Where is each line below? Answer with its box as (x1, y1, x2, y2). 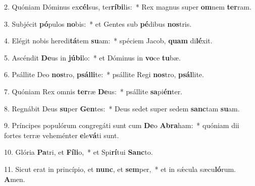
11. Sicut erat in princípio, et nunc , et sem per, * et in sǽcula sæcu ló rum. (4, 163, 236, 174)
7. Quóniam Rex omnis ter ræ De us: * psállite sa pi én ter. (4, 86, 183, 96)
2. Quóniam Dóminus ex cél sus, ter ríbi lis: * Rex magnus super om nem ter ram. (4, 2, 251, 12)
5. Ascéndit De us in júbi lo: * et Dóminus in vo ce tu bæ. (4, 52, 181, 63)
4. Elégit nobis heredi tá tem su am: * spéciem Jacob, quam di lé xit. (4, 35, 213, 46)
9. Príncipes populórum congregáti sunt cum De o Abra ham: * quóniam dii (4, 120, 239, 131)
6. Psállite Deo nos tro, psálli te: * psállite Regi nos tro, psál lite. (4, 69, 204, 80)
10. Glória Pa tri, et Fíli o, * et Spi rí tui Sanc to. (4, 147, 153, 157)
